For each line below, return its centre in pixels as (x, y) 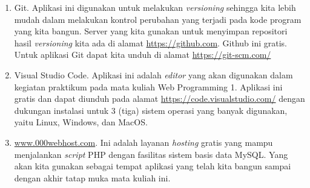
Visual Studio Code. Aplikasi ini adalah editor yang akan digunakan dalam (153, 74)
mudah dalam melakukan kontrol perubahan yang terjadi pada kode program (158, 19)
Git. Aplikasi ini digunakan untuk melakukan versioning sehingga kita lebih (155, 7)
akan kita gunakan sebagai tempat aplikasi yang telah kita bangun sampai (153, 166)
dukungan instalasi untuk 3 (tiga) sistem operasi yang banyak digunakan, (151, 110)
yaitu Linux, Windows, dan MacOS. (81, 122)
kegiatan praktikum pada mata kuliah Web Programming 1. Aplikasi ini (148, 86)
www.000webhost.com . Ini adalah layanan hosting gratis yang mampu (143, 142)
